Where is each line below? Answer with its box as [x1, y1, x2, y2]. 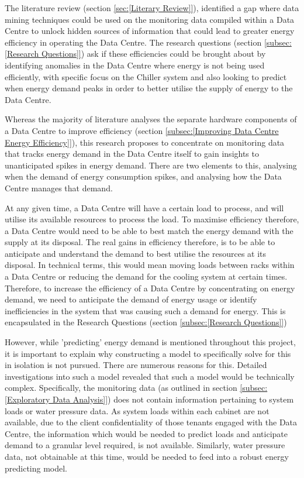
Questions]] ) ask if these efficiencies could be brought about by [41, 47, 266, 60]
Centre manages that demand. [5, 181, 113, 194]
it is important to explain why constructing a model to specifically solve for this [5, 347, 291, 359]
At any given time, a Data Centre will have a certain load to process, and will [5, 201, 284, 214]
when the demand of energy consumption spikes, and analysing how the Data [5, 170, 282, 183]
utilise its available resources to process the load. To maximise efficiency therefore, [5, 213, 299, 225]
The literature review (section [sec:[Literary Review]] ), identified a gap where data [5, 2, 299, 13]
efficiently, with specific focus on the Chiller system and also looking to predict [5, 70, 287, 82]
